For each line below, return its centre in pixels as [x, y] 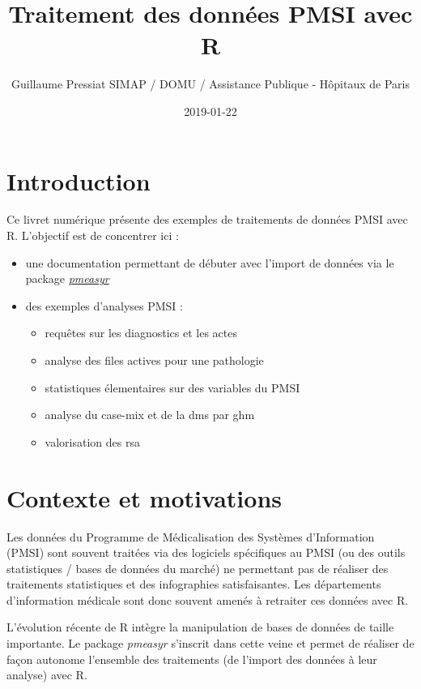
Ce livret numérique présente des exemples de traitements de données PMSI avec [207, 219]
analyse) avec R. [47, 675]
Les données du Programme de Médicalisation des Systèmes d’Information [191, 536]
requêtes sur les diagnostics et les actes [141, 333]
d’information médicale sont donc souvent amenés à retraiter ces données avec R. [208, 599]
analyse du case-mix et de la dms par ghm [150, 415]
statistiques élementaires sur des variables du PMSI [172, 387]
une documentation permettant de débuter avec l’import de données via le [210, 262]
